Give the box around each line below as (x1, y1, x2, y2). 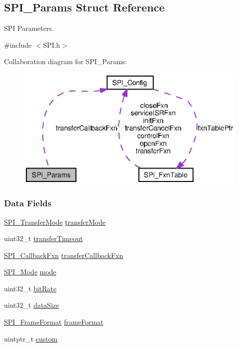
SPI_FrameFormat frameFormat (4, 317, 104, 327)
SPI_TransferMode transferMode (4, 216, 106, 227)
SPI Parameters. (4, 23, 54, 33)
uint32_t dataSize (4, 300, 59, 310)
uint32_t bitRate (4, 283, 57, 293)
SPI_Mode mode (4, 266, 56, 277)
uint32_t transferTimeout (4, 233, 83, 244)
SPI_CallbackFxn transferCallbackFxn (4, 250, 123, 260)
